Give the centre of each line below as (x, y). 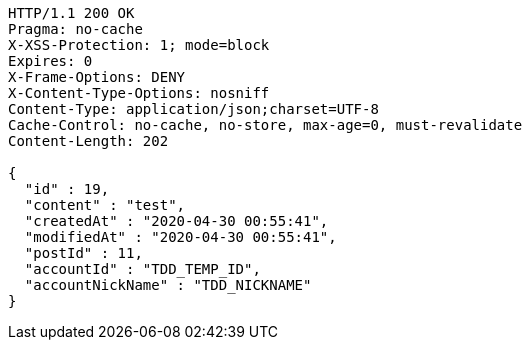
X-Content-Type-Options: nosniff (139, 93)
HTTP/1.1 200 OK (71, 13)
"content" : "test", (105, 205)
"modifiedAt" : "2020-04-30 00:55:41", (180, 237)
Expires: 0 (50, 61)
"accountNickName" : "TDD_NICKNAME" (168, 285)
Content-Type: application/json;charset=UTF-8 (193, 109)
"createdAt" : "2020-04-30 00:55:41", (176, 221)
